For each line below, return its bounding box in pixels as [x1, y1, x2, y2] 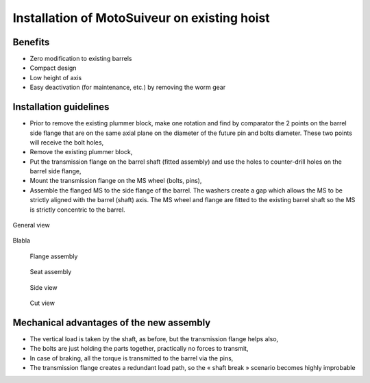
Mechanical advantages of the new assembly [12, 317, 211, 328]
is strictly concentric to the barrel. [29, 206, 126, 214]
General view [12, 221, 51, 230]
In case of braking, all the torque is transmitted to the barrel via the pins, [29, 354, 234, 362]
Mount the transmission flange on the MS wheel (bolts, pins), [29, 177, 202, 185]
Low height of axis [29, 73, 82, 82]
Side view [29, 283, 58, 291]
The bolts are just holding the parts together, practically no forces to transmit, [29, 345, 249, 353]
